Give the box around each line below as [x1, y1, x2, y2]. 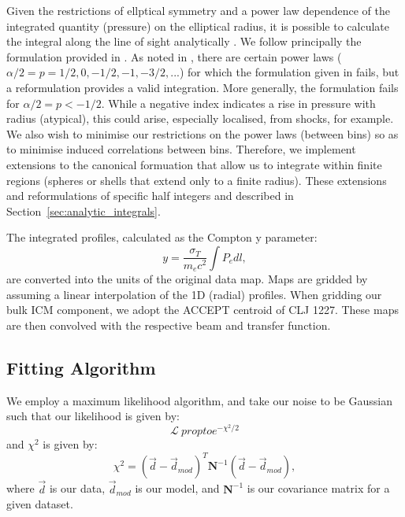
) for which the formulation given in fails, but [179, 64, 399, 80]
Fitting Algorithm [6, 355, 156, 379]
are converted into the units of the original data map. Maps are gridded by [6, 270, 368, 286]
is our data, [49, 480, 106, 497]
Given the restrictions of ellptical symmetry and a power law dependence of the [6, 2, 390, 18]
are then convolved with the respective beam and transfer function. [6, 316, 331, 333]
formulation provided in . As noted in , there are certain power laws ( [6, 48, 342, 65]
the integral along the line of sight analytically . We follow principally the [6, 33, 362, 50]
